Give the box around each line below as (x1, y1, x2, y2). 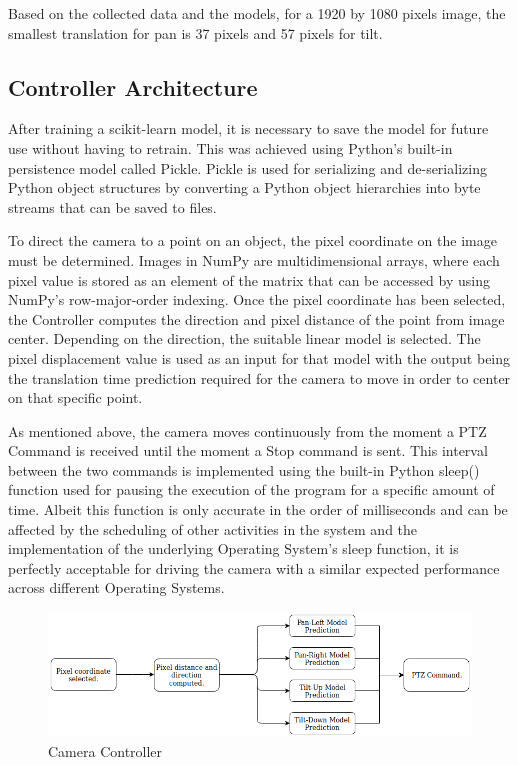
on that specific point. (8, 387, 143, 408)
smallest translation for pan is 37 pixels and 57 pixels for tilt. (8, 22, 383, 43)
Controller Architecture (8, 71, 258, 102)
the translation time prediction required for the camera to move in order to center (8, 367, 511, 388)
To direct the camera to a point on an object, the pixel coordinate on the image (8, 230, 497, 251)
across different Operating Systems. (8, 577, 225, 598)
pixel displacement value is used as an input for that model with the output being (8, 347, 511, 368)
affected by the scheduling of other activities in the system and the (8, 518, 418, 539)
